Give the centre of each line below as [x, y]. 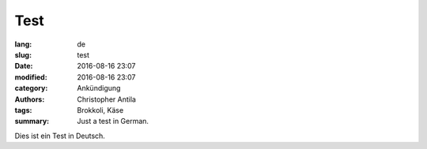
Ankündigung [99, 88]
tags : [23, 110]
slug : [23, 54]
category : [31, 88]
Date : [24, 66]
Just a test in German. [113, 121]
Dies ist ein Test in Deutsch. [60, 136]
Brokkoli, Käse [100, 110]
